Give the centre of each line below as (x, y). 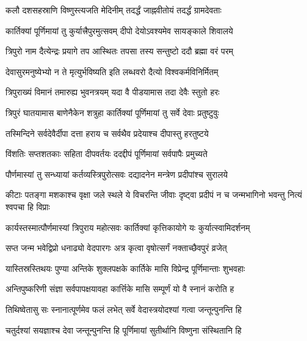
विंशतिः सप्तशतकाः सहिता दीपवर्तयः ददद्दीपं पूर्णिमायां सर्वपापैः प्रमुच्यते (107, 154)
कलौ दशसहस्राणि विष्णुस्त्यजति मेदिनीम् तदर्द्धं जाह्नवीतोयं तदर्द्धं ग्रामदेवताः (114, 10)
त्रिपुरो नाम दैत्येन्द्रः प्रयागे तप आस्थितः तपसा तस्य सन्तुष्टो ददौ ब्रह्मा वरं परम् (120, 51)
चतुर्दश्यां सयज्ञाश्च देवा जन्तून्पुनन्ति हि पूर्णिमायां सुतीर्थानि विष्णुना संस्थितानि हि (124, 330)
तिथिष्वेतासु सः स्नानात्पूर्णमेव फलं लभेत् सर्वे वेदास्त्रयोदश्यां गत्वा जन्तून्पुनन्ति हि (124, 309)
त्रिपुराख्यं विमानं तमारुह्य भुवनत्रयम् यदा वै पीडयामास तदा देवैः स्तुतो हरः (113, 92)
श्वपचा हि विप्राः (28, 206)
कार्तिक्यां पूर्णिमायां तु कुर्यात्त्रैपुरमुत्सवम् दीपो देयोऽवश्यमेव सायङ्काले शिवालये (119, 30)
